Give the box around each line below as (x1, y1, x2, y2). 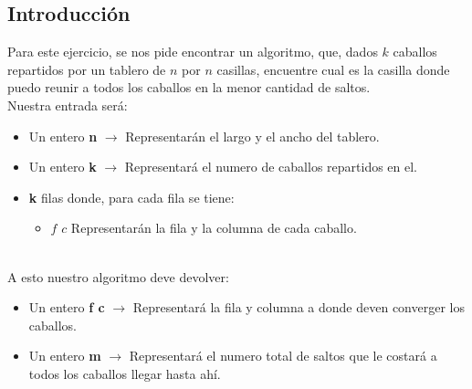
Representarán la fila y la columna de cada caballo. (70, 218, 357, 237)
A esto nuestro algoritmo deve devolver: (7, 267, 229, 286)
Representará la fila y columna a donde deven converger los (132, 298, 465, 317)
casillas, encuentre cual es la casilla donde (216, 59, 450, 79)
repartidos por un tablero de (7, 59, 166, 79)
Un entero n (28, 126, 98, 145)
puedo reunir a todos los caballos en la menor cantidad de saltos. (7, 78, 371, 97)
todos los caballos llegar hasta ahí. (28, 363, 221, 383)
